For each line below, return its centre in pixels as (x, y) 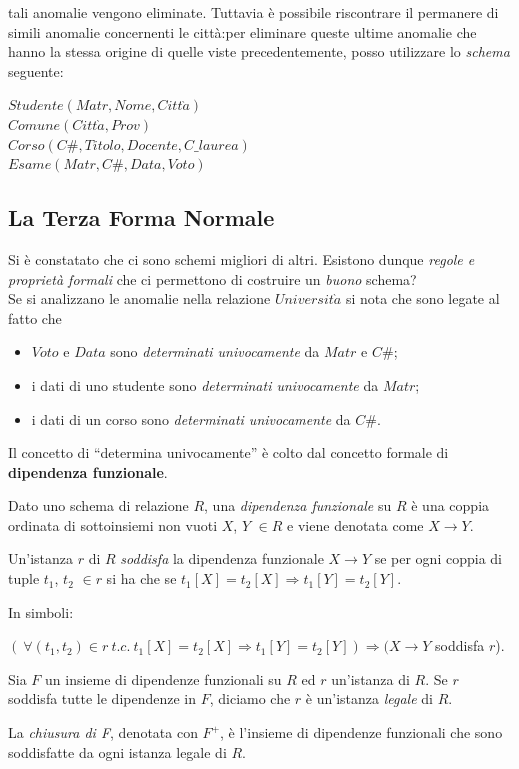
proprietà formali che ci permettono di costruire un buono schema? (212, 278)
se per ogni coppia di (438, 558)
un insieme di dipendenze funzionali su (163, 678)
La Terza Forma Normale (141, 217)
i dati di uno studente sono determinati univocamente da (205, 384)
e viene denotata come (355, 524)
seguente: (36, 70)
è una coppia (450, 505)
